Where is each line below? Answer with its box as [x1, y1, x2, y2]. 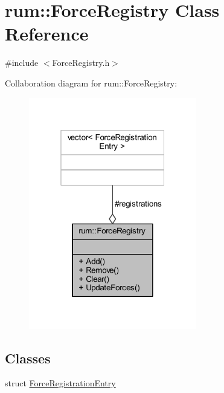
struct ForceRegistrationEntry [5, 377, 116, 389]
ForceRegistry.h [52, 56, 110, 69]
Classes [5, 348, 51, 367]
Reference [5, 21, 89, 46]
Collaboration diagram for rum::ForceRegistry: [5, 76, 178, 89]
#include [5, 56, 39, 69]
